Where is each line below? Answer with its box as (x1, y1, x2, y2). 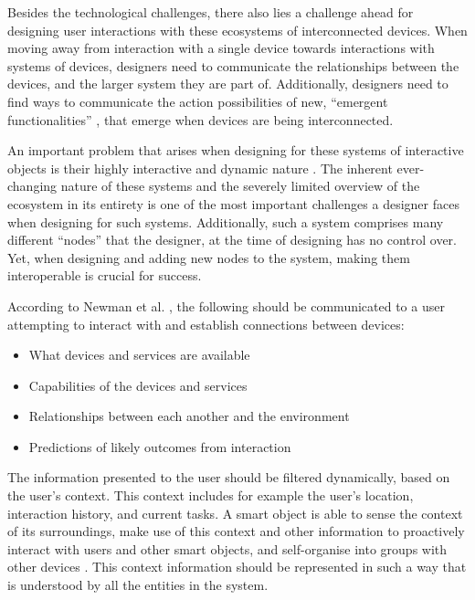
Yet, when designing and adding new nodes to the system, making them (7, 247, 410, 267)
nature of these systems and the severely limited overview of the (60, 176, 420, 195)
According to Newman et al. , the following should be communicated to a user (7, 296, 445, 315)
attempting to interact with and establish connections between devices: (7, 314, 405, 333)
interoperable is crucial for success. (7, 266, 202, 285)
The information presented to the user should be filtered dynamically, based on (7, 468, 450, 487)
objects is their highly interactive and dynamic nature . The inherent (7, 158, 393, 177)
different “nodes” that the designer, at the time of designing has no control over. (7, 230, 458, 249)
